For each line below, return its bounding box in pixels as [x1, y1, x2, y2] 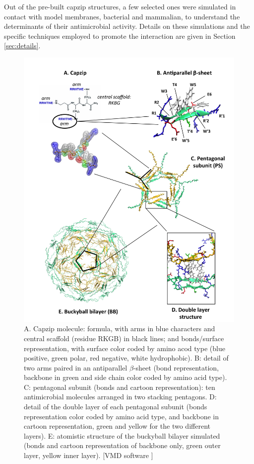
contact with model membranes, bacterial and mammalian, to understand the [4, 11, 240, 21]
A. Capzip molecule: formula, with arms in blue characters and [24, 323, 215, 334]
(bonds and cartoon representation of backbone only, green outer [24, 440, 221, 451]
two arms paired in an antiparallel [24, 362, 127, 372]
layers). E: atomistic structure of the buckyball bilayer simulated [24, 430, 220, 441]
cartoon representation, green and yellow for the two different [24, 421, 210, 431]
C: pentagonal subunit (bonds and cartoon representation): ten [24, 381, 215, 392]
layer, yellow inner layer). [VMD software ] [24, 450, 153, 461]
